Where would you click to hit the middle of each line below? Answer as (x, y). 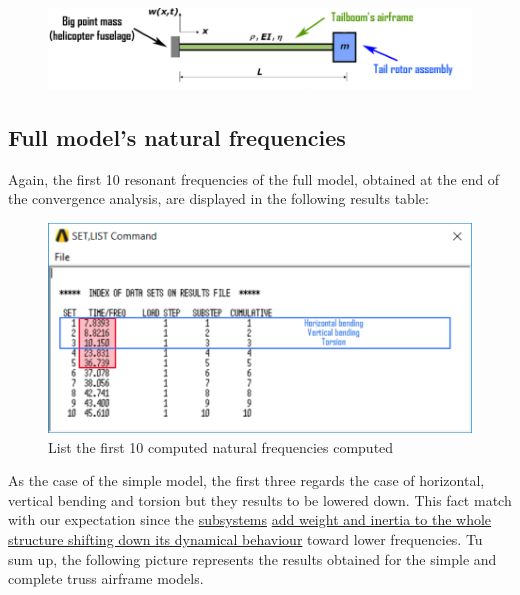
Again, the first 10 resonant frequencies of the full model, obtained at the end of (254, 178)
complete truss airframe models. (106, 578)
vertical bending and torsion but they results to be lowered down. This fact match (260, 499)
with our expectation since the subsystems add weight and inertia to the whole (250, 519)
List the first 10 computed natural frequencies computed (221, 446)
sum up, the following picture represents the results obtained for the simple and (252, 558)
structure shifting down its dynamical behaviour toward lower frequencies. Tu (245, 539)
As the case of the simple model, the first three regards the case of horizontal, (246, 480)
